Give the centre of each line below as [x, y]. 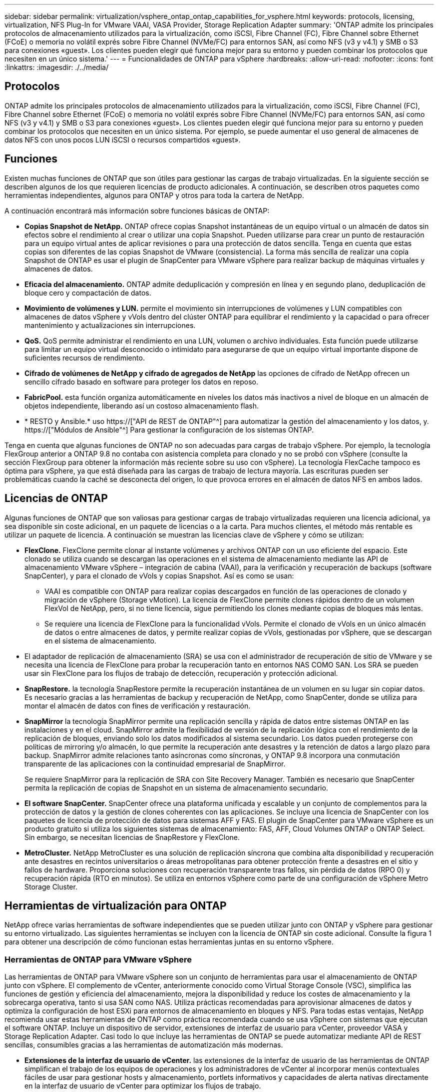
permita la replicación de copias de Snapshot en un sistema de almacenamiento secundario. [176, 787]
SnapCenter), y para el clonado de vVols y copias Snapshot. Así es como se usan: [159, 575]
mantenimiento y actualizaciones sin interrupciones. [110, 325]
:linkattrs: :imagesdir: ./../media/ [57, 67]
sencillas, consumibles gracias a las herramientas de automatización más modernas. [144, 1045]
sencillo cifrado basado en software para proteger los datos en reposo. [142, 381]
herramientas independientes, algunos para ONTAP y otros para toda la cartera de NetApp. [154, 195]
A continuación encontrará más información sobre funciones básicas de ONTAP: [137, 210]
